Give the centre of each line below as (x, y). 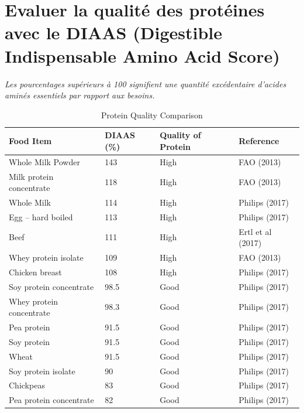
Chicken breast (35, 272)
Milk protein (31, 176)
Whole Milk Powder (44, 161)
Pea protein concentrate (51, 400)
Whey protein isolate (46, 257)
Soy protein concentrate (51, 286)
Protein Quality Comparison (152, 115)
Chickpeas (27, 385)
